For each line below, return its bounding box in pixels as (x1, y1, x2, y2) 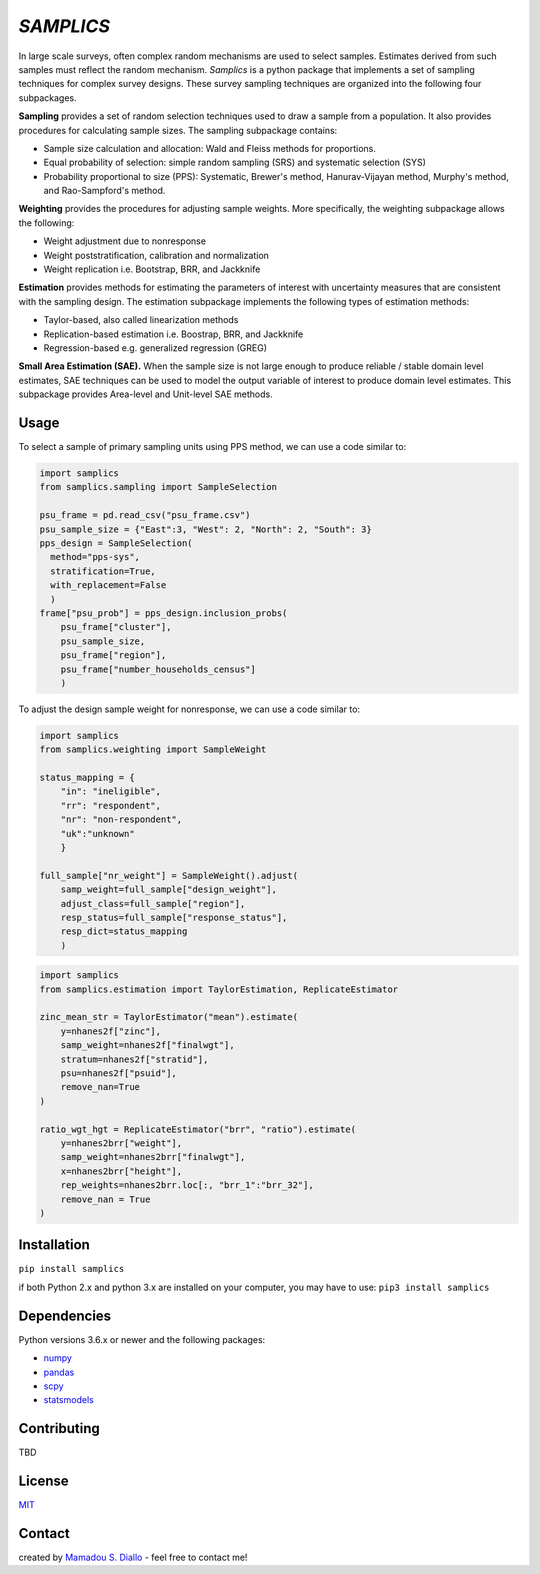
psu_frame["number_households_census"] (60, 663, 257, 675)
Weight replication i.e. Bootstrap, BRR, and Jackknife (43, 263, 261, 275)
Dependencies (18, 1307, 112, 1324)
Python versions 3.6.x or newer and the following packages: (18, 1333, 266, 1345)
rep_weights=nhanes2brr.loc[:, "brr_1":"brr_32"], (60, 1180, 314, 1191)
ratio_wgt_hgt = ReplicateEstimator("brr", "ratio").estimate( (39, 1123, 357, 1135)
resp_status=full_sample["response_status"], (60, 911, 288, 923)
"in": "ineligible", (60, 786, 162, 797)
